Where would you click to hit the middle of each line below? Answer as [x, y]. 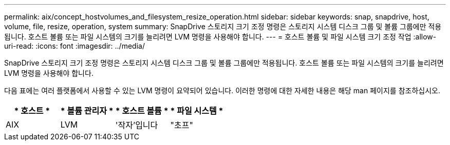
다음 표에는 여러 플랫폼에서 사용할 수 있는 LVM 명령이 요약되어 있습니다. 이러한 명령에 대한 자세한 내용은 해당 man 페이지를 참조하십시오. [222, 90]
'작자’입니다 [137, 125]
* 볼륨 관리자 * [87, 111]
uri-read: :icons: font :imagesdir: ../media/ [74, 46]
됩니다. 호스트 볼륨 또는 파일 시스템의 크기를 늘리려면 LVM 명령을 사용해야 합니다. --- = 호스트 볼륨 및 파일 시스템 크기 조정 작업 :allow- [220, 37]
